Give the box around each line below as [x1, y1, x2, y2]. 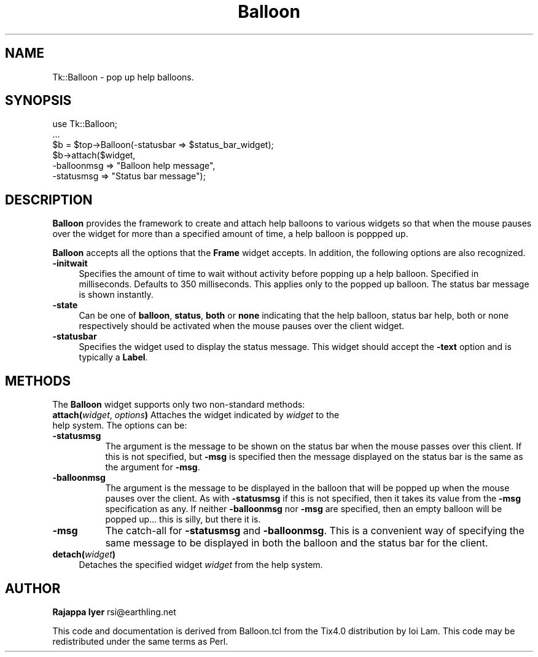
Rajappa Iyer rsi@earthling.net [52, 606, 176, 617]
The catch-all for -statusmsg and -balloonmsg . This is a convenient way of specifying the [105, 524, 524, 537]
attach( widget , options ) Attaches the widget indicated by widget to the [52, 410, 340, 421]
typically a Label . [79, 352, 148, 363]
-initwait [52, 258, 88, 269]
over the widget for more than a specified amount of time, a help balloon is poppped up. [52, 228, 408, 239]
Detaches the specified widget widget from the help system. [79, 559, 323, 570]
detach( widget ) [52, 549, 116, 560]
